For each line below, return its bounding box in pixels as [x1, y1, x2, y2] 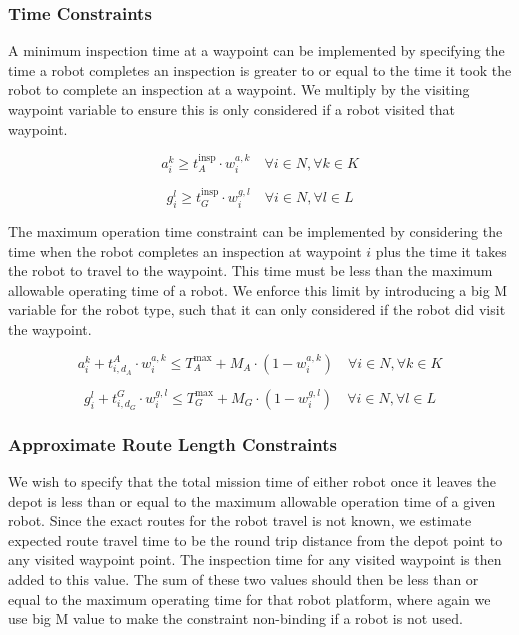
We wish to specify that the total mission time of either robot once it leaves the [8, 471, 497, 492]
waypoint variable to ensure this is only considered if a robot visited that [8, 99, 456, 119]
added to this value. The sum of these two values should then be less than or [8, 569, 479, 590]
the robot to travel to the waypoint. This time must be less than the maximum [8, 260, 493, 281]
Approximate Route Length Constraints [8, 431, 337, 456]
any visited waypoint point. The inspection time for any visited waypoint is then [8, 549, 502, 570]
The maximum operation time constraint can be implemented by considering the [8, 221, 503, 242]
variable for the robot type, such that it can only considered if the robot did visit [8, 299, 506, 320]
